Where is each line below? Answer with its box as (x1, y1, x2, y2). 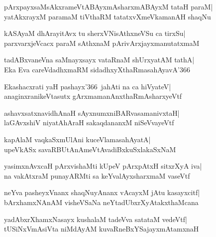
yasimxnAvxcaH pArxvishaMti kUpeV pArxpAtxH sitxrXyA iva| (4, 161, 202, 171)
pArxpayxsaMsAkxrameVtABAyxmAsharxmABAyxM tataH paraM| (4, 1, 213, 11)
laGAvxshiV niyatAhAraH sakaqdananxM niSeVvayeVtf (4, 117, 174, 128)
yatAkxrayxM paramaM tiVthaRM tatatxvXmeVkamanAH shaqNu (4, 11, 211, 21)
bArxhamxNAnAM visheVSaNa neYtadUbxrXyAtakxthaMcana (4, 197, 199, 207)
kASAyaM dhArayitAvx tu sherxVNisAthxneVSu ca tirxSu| (4, 28, 186, 38)
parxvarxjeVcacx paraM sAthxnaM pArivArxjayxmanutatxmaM (4, 37, 200, 48)
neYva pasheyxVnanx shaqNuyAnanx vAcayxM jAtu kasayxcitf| (4, 187, 200, 198)
